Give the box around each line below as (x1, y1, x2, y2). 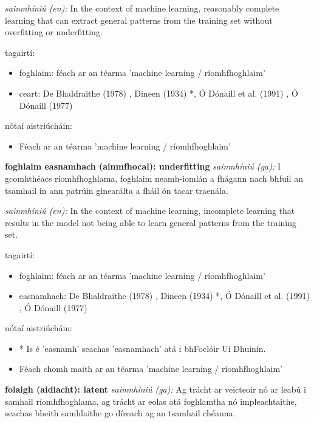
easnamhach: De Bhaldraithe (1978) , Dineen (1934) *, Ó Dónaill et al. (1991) (19, 289, 310, 302)
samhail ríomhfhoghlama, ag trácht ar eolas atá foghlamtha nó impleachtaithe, (5, 394, 297, 407)
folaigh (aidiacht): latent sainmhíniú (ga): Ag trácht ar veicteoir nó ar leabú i (5, 383, 306, 396)
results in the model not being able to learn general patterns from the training (5, 216, 296, 229)
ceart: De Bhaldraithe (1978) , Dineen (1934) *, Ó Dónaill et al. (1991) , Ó (19, 86, 298, 99)
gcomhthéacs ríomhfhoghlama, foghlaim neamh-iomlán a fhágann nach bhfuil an (5, 171, 303, 184)
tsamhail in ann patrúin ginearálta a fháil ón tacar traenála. (5, 184, 228, 196)
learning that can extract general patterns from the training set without (5, 13, 273, 26)
